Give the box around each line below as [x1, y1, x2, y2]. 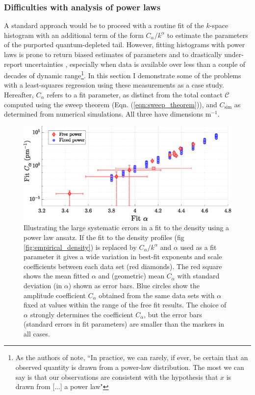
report [4, 59, 23, 69]
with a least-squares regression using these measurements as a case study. [4, 80, 224, 90]
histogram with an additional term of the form [4, 30, 144, 40]
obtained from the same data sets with [99, 290, 215, 300]
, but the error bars [144, 309, 202, 319]
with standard [177, 271, 220, 281]
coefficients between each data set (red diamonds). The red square [24, 261, 222, 271]
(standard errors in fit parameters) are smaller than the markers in [24, 319, 225, 329]
